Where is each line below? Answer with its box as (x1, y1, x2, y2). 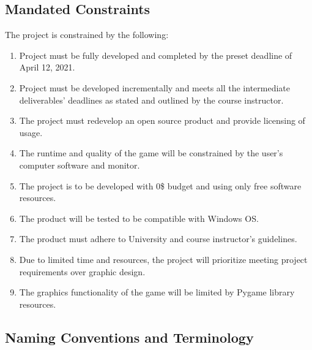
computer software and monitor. (19, 158, 140, 171)
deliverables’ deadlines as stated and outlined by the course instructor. (19, 93, 284, 106)
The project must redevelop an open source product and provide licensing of (19, 114, 305, 127)
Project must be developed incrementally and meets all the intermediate (19, 81, 291, 94)
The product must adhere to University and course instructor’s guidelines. (19, 232, 297, 245)
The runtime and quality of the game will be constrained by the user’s (19, 146, 283, 159)
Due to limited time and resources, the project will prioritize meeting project (19, 253, 308, 265)
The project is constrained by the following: (5, 28, 169, 41)
